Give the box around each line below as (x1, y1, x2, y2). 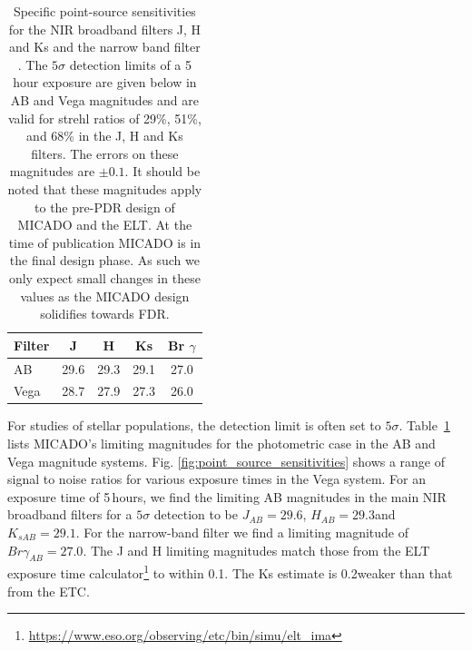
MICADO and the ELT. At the (17, 215, 192, 234)
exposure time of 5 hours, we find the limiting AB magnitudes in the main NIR (7, 487, 447, 506)
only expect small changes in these (8, 268, 201, 287)
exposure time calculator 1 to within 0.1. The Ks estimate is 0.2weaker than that (7, 561, 453, 583)
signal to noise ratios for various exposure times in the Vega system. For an (7, 469, 427, 488)
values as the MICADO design (20, 286, 190, 305)
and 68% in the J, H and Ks (26, 126, 183, 145)
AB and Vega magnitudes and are (10, 90, 199, 109)
